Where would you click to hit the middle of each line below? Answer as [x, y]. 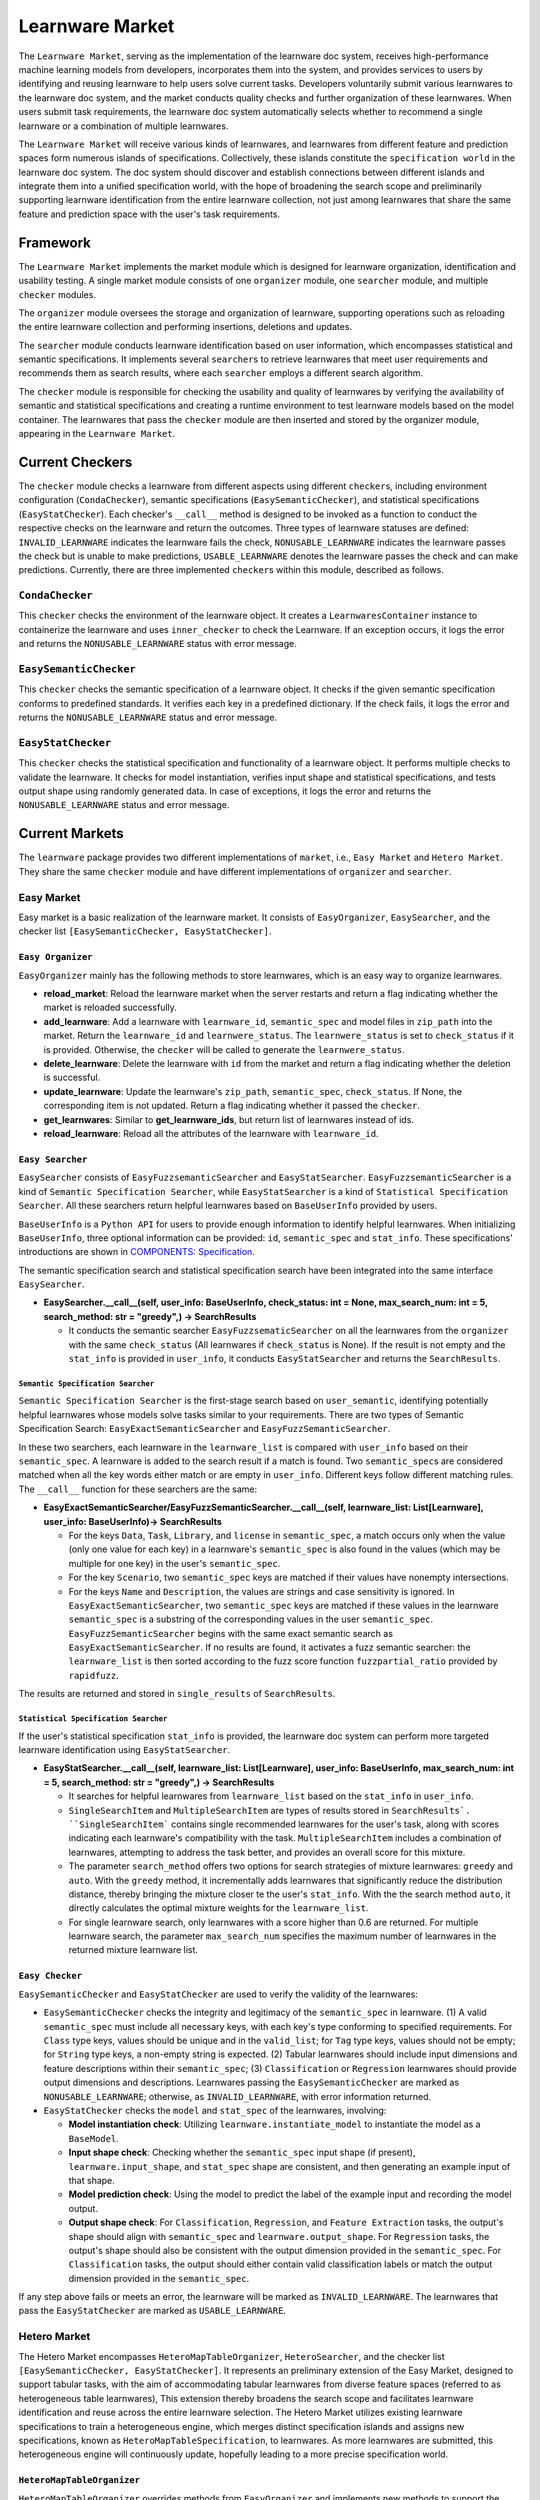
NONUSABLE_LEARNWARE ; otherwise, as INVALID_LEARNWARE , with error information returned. [237, 2096]
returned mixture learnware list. [133, 1950]
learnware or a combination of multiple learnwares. [123, 126]
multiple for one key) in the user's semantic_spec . [174, 1563]
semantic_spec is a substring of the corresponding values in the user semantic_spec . [251, 1619]
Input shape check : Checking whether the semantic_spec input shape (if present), [242, 2152]
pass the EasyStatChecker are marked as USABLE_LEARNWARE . [152, 2311]
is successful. [72, 1077]
